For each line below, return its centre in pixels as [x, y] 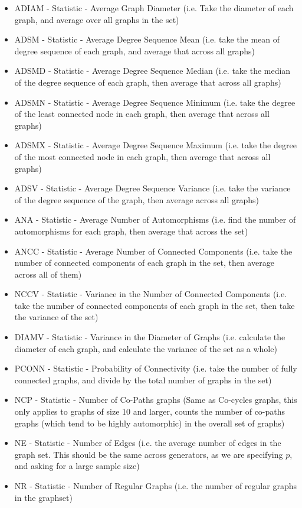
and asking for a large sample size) [77, 466]
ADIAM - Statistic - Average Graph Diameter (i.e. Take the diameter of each [154, 8]
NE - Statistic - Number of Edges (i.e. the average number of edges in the [148, 443]
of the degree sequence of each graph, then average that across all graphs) [148, 82]
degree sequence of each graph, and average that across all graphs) [135, 51]
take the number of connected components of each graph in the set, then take [155, 305]
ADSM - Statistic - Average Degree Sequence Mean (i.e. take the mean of [147, 39]
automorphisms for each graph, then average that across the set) [131, 231]
